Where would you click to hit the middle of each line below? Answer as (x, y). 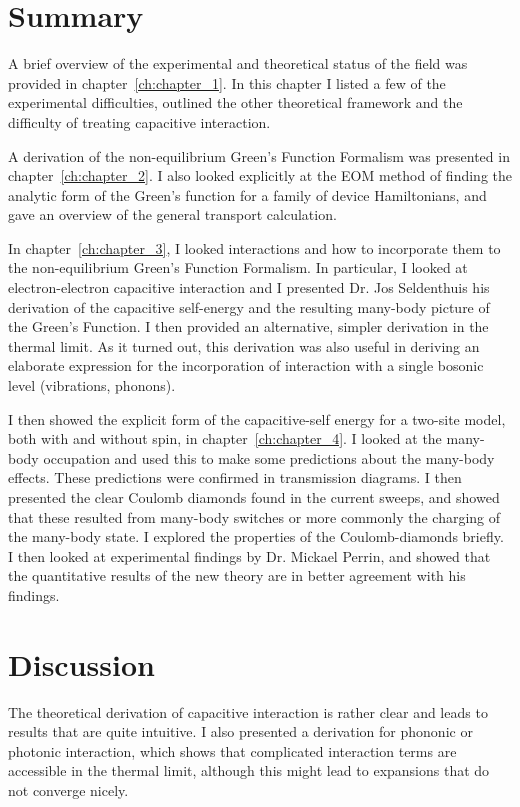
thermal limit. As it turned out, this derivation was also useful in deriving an (244, 345)
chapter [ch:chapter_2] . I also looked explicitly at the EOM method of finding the (260, 175)
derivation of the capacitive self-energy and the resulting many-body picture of (249, 306)
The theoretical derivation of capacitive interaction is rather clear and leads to (248, 711)
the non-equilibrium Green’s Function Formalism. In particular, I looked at (238, 267)
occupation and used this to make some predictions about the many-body (269, 457)
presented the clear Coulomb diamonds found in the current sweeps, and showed (254, 497)
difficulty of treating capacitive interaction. (139, 121)
